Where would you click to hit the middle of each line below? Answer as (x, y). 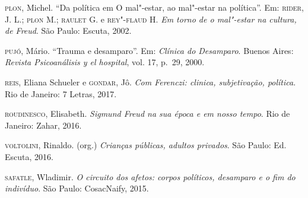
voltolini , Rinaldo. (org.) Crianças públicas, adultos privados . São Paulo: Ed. (146, 145)
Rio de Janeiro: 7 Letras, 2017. (61, 93)
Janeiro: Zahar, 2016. (43, 125)
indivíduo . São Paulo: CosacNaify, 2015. (77, 188)
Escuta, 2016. (29, 156)
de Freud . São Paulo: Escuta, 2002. (68, 31)
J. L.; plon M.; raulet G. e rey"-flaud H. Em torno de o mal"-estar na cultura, (151, 19)
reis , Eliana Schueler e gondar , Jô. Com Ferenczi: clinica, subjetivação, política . (150, 82)
